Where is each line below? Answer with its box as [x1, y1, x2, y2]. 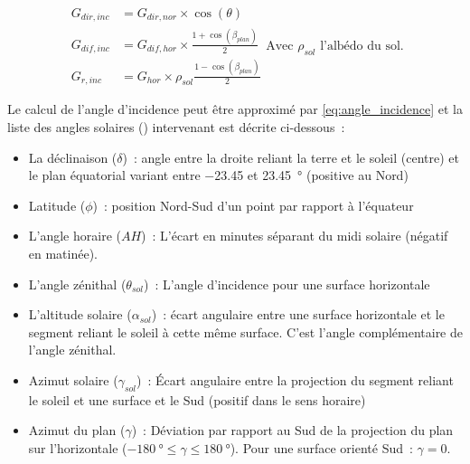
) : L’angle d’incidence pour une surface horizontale [144, 274, 430, 293]
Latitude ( [28, 195, 86, 214]
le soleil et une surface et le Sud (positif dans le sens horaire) [28, 390, 366, 409]
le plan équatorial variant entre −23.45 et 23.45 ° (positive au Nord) [28, 166, 409, 185]
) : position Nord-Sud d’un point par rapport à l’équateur [92, 195, 414, 214]
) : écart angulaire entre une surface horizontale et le [151, 305, 445, 324]
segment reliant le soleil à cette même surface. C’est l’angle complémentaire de [28, 322, 463, 341]
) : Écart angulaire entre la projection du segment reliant [136, 370, 454, 389]
